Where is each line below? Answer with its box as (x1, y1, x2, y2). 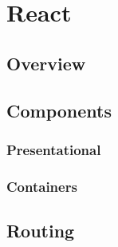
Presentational (6, 139, 101, 159)
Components (6, 98, 112, 122)
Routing (6, 218, 75, 243)
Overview (6, 50, 86, 75)
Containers (6, 176, 77, 196)
